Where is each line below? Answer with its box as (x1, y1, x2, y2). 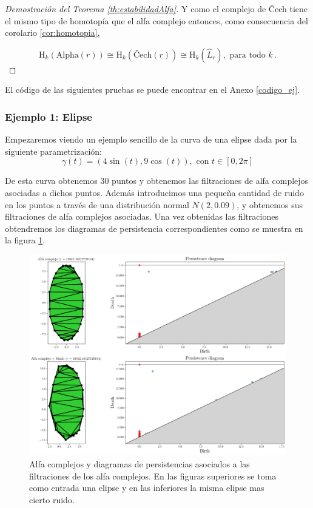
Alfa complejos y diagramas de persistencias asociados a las (29, 457, 250, 470)
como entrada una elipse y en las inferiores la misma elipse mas (29, 481, 264, 494)
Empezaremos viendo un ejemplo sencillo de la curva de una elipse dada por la (5, 133, 297, 146)
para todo (229, 50, 266, 59)
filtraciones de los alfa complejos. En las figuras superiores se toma (29, 469, 277, 482)
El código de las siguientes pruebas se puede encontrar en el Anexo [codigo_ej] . (5, 83, 300, 96)
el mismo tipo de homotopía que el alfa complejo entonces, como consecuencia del (5, 14, 308, 27)
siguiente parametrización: (5, 144, 102, 157)
